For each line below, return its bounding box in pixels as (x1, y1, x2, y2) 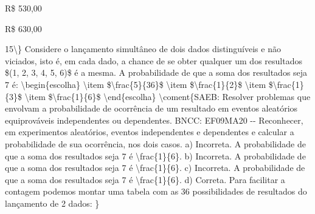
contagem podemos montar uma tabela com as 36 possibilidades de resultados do (5, 185, 307, 198)
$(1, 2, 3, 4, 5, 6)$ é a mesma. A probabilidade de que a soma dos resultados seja (5, 66, 308, 79)
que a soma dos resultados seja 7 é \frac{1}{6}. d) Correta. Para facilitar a (5, 173, 285, 186)
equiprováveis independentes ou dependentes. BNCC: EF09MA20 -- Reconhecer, (5, 113, 303, 126)
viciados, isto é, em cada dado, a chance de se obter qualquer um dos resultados (5, 54, 302, 67)
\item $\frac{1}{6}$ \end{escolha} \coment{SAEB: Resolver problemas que (24, 90, 311, 102)
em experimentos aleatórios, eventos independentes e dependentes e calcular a (5, 125, 294, 138)
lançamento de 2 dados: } (5, 196, 100, 209)
